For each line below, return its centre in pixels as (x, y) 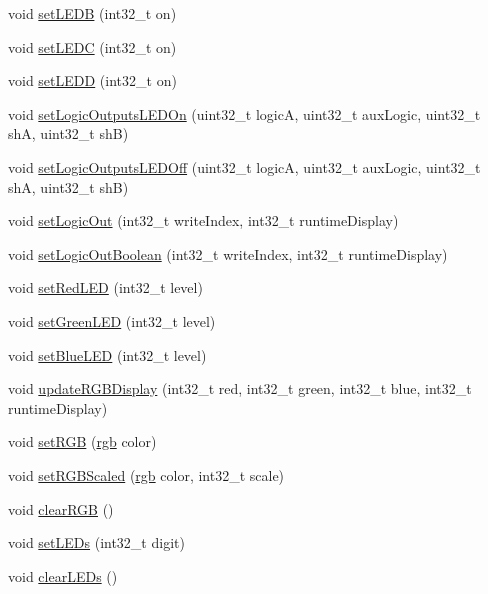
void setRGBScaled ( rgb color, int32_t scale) (146, 474)
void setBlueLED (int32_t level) (107, 354)
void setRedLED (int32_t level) (105, 287)
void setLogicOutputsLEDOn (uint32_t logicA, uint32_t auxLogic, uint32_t (244, 113)
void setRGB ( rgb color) (82, 441)
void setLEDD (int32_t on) (92, 80)
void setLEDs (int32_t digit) (96, 542)
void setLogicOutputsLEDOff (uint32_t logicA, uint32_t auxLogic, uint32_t (244, 166)
